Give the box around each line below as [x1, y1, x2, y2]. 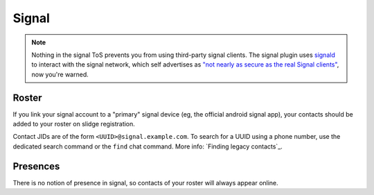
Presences [12, 160, 60, 172]
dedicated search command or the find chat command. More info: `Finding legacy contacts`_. [12, 142, 283, 151]
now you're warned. [31, 70, 89, 78]
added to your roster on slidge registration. [12, 120, 135, 128]
